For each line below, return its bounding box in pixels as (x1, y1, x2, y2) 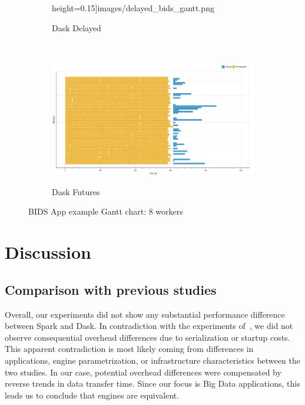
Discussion (5, 240, 91, 264)
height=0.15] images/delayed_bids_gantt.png (52, 2, 214, 14)
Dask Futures (52, 185, 100, 197)
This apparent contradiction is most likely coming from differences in (5, 343, 254, 355)
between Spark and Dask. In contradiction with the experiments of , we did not (5, 320, 293, 332)
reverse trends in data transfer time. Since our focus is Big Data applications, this (5, 377, 300, 390)
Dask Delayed (52, 21, 101, 34)
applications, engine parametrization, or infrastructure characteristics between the (5, 354, 300, 366)
